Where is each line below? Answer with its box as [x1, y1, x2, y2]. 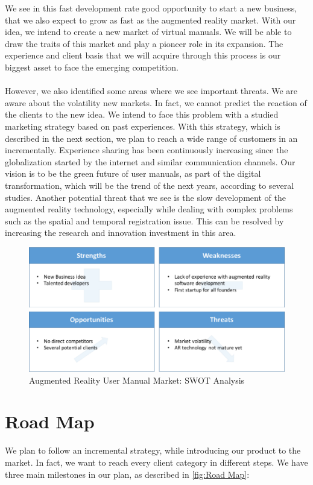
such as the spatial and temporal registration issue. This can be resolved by [5, 214, 284, 227]
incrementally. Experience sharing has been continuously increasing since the [5, 144, 288, 156]
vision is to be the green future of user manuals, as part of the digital [5, 167, 261, 180]
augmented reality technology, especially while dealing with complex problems [5, 203, 293, 215]
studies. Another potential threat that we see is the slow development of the [5, 191, 286, 203]
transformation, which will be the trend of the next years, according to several [5, 179, 294, 191]
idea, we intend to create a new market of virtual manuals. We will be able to [5, 25, 292, 38]
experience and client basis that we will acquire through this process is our [5, 49, 281, 62]
